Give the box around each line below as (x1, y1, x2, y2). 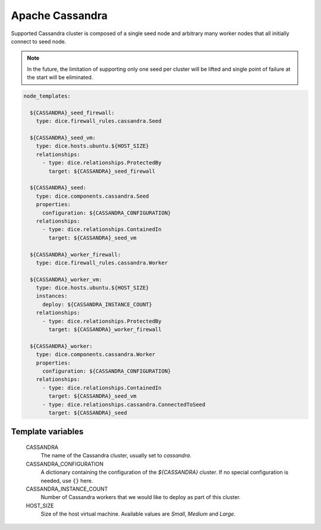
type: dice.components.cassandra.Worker (36, 351, 156, 358)
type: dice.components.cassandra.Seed (36, 192, 149, 199)
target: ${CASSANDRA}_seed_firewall (48, 167, 156, 174)
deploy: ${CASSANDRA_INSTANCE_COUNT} (42, 301, 153, 308)
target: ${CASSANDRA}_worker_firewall (48, 326, 162, 333)
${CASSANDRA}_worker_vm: (30, 276, 102, 283)
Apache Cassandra (11, 9, 108, 22)
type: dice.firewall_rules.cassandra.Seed (36, 118, 162, 124)
